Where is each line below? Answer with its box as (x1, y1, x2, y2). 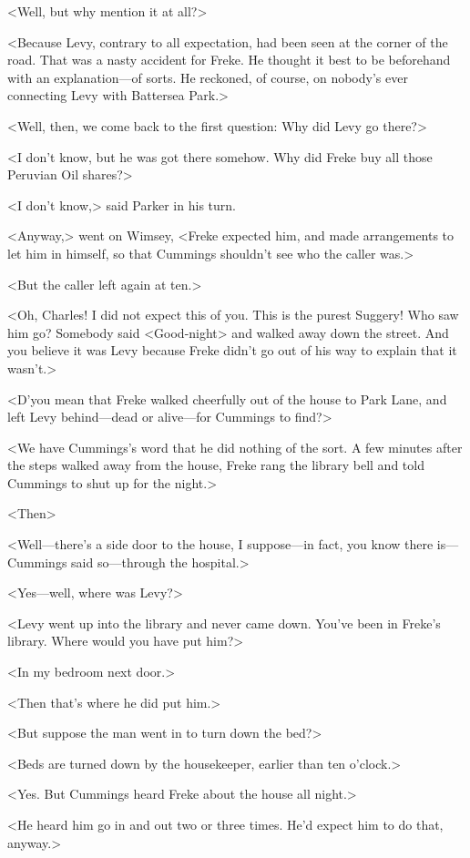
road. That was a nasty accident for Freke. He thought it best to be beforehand (7, 50, 451, 69)
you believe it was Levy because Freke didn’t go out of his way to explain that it (7, 341, 457, 360)
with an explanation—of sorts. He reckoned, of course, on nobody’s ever (7, 67, 408, 87)
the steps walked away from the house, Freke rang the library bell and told (7, 455, 424, 475)
